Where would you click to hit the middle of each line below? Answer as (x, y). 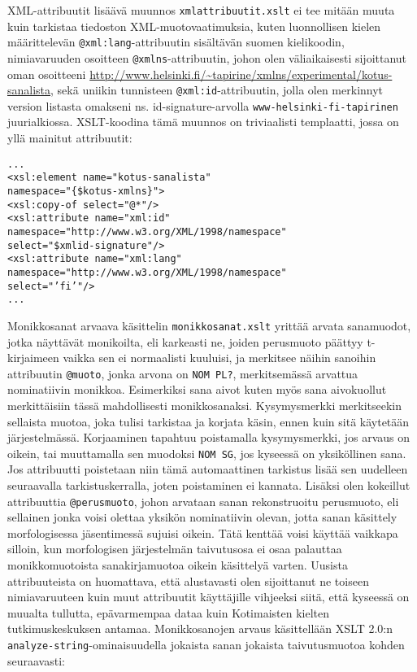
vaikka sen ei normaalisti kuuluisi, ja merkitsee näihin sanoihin (219, 358)
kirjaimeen (33, 358)
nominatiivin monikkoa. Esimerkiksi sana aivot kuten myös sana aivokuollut (197, 389)
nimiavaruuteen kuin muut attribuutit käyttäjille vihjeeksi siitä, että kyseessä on (208, 597)
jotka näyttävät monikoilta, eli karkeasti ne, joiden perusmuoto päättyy (185, 341)
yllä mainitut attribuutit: (70, 138)
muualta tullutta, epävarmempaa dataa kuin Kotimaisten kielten (169, 612)
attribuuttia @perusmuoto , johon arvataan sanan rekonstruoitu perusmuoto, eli (203, 501)
